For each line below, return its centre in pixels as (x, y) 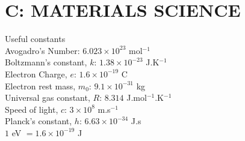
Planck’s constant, (39, 121)
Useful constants (35, 39)
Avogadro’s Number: (42, 50)
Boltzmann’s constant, (46, 62)
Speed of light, (32, 109)
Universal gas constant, (48, 97)
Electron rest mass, (40, 85)
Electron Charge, (36, 73)
